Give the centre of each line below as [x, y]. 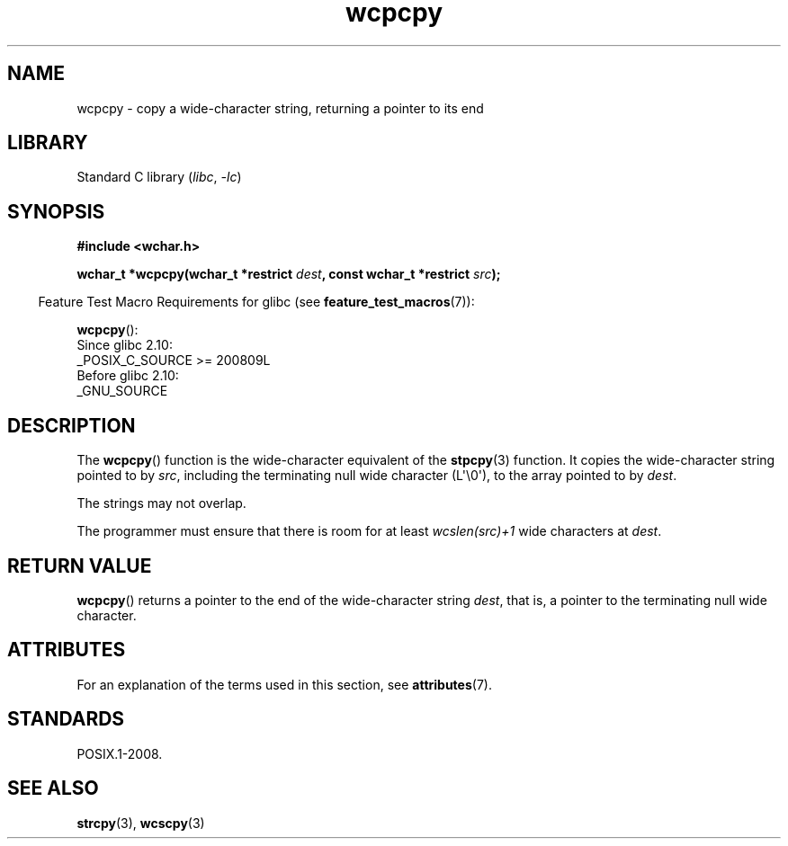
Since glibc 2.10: [125, 345]
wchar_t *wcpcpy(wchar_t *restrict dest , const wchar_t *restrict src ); [289, 274]
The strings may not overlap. [161, 503]
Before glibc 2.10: [128, 376]
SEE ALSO [53, 788]
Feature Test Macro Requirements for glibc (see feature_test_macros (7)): [256, 302]
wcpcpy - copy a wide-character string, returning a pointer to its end [280, 108]
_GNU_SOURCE [122, 391]
